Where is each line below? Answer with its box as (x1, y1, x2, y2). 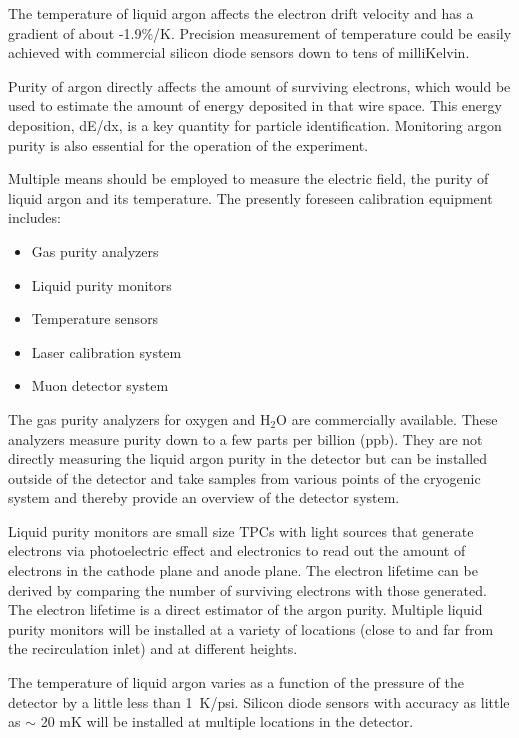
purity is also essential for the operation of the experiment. (8, 134, 369, 155)
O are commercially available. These (276, 408, 498, 429)
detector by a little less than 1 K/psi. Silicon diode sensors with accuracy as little (8, 691, 510, 712)
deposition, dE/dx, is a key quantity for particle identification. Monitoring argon (8, 114, 502, 135)
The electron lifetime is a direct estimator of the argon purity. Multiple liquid (8, 599, 483, 620)
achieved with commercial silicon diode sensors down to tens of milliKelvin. (8, 42, 470, 63)
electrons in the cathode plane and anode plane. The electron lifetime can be (8, 560, 478, 581)
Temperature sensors (31, 308, 159, 329)
